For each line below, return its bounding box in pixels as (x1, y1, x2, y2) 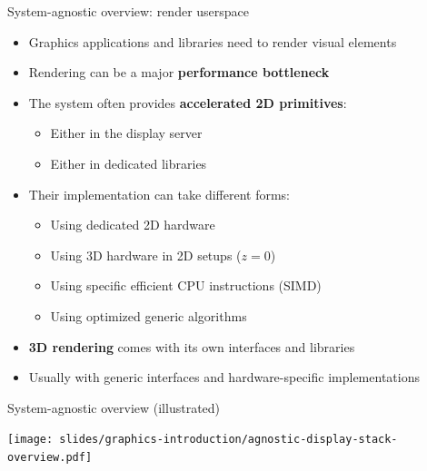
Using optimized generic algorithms (50, 306, 247, 325)
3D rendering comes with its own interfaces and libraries (28, 337, 355, 356)
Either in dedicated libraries (50, 153, 207, 172)
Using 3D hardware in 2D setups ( (50, 245, 242, 264)
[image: (7, 433, 54, 446)
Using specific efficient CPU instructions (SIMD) (50, 276, 322, 295)
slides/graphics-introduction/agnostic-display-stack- (59, 433, 398, 446)
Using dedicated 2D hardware (50, 215, 215, 234)
